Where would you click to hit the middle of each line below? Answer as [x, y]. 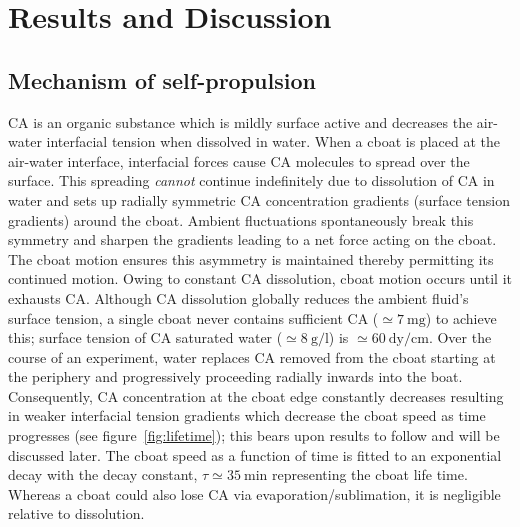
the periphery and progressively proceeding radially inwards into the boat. [235, 376]
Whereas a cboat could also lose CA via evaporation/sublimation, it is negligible [254, 493]
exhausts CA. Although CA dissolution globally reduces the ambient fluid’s [238, 297]
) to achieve [461, 317]
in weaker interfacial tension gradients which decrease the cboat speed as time [247, 415]
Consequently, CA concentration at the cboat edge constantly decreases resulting [256, 395]
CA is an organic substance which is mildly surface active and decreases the [240, 121]
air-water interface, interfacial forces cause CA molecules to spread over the [239, 160]
